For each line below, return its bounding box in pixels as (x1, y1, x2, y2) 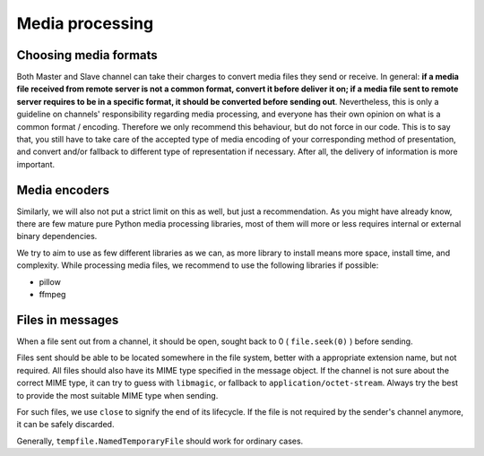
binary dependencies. (16, 231, 98, 242)
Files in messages (16, 312, 119, 327)
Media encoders (16, 182, 110, 197)
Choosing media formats (16, 47, 159, 63)
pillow (39, 276, 62, 287)
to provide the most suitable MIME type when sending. (16, 390, 219, 400)
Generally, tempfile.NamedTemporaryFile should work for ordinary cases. (16, 435, 304, 446)
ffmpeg (39, 289, 66, 300)
